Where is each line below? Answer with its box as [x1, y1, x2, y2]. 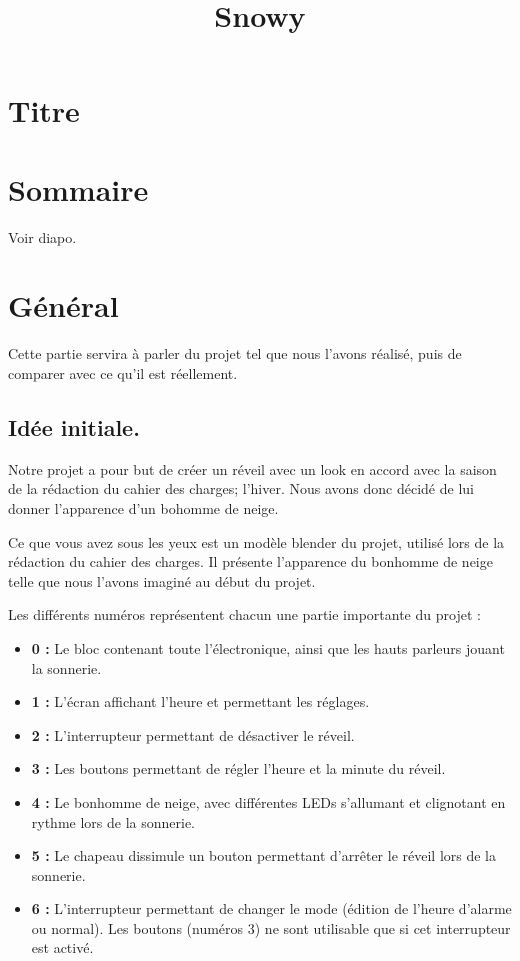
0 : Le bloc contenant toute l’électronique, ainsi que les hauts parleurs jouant [31, 637, 505, 658]
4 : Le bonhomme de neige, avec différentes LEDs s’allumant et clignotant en [31, 791, 506, 812]
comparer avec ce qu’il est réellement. [8, 363, 238, 383]
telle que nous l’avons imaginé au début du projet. [8, 570, 316, 591]
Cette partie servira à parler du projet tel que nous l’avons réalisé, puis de [8, 343, 462, 364]
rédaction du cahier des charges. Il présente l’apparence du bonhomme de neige [8, 551, 493, 572]
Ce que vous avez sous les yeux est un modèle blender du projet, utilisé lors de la [8, 531, 505, 552]
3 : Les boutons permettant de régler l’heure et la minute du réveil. [31, 758, 446, 779]
